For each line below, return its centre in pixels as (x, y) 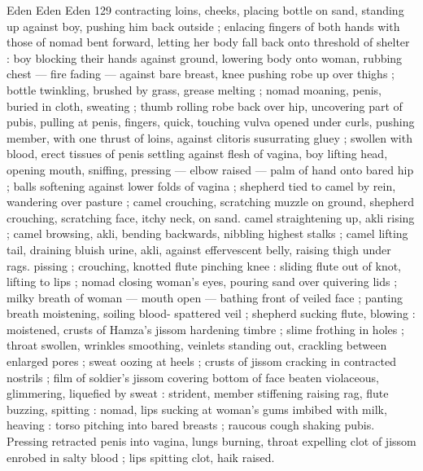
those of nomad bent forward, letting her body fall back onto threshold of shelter (208, 42)
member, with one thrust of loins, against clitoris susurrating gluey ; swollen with (209, 137)
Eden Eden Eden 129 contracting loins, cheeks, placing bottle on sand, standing (205, 10)
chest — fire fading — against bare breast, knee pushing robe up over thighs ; (201, 74)
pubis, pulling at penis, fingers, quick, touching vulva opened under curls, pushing (211, 122)
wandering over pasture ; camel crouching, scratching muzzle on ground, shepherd (211, 202)
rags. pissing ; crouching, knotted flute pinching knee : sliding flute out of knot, (204, 265)
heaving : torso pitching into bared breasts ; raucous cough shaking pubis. (191, 425)
